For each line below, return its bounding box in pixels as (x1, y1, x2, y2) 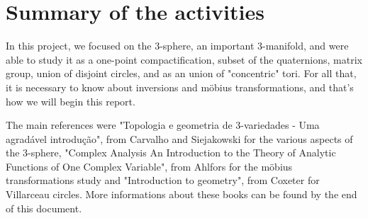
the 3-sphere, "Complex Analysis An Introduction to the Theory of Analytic (6, 145, 336, 160)
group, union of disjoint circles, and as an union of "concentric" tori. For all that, (6, 66, 357, 81)
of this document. (6, 200, 82, 215)
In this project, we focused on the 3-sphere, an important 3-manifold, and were (6, 38, 349, 53)
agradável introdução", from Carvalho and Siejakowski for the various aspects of (6, 131, 353, 146)
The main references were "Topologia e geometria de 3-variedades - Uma (6, 117, 320, 132)
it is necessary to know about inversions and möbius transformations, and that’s (6, 79, 354, 94)
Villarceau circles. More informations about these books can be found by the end (6, 187, 357, 202)
